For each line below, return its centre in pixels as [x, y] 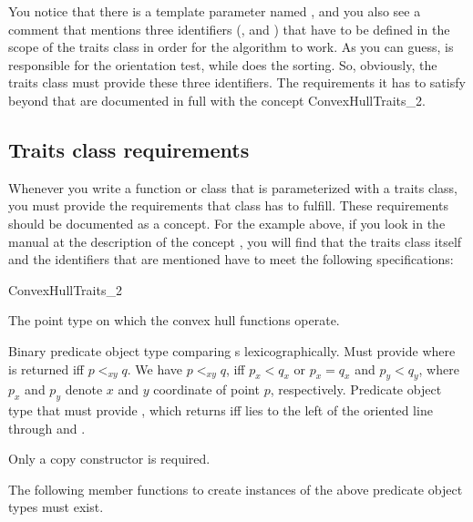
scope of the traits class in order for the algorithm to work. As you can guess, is [231, 47]
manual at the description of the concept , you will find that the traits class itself [235, 241]
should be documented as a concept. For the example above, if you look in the [227, 223]
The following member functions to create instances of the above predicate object [236, 489]
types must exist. [56, 507]
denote [84, 389]
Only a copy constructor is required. [109, 459]
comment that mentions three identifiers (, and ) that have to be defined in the [229, 29]
